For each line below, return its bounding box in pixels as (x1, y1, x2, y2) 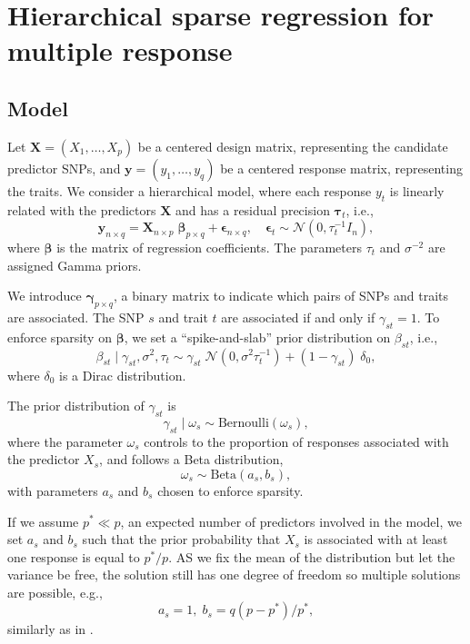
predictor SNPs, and (7, 158, 121, 177)
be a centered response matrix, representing (220, 158, 463, 177)
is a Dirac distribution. (59, 365, 186, 384)
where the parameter (7, 431, 123, 451)
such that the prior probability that (82, 530, 281, 549)
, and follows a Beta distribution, (99, 450, 284, 469)
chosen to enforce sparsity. (157, 481, 304, 500)
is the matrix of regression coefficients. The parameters (56, 237, 362, 256)
